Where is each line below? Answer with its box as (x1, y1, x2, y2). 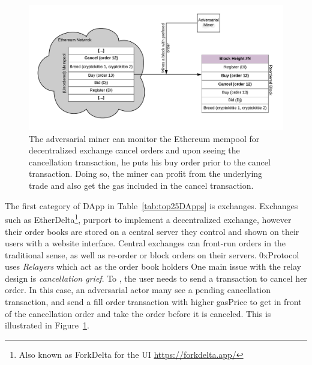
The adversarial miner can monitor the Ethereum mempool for (29, 132, 260, 144)
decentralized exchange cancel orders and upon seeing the (29, 144, 240, 156)
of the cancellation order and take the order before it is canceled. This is (5, 307, 271, 319)
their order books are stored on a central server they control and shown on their (5, 225, 299, 237)
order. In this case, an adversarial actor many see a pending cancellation (5, 283, 271, 296)
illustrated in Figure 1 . (5, 319, 89, 331)
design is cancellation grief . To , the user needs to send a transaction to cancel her (5, 272, 307, 284)
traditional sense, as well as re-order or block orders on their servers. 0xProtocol (5, 248, 299, 261)
